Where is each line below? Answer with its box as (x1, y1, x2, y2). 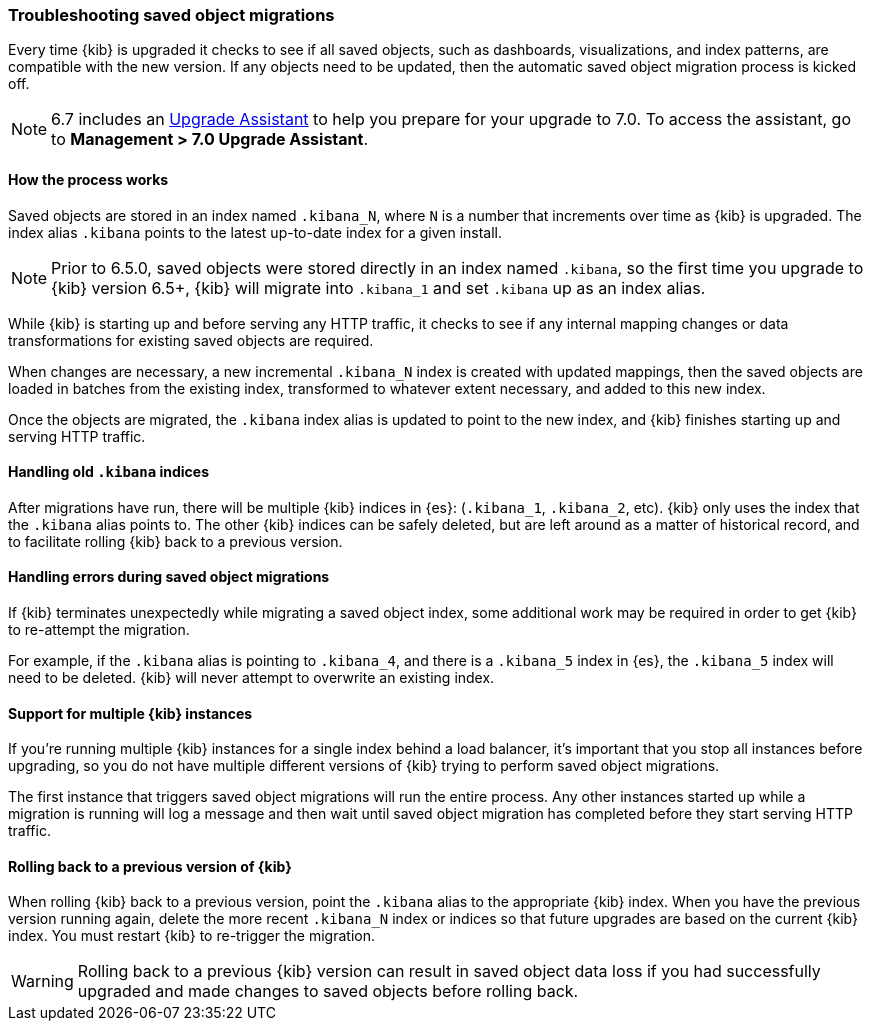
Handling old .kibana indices (8, 463, 210, 481)
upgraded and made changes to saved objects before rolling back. (77, 981, 579, 1002)
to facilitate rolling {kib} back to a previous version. (8, 532, 343, 550)
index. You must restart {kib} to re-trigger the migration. (8, 927, 375, 945)
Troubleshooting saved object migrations (8, 5, 335, 25)
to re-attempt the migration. (8, 621, 190, 639)
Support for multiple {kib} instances (8, 704, 253, 722)
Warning (11, 971, 74, 992)
